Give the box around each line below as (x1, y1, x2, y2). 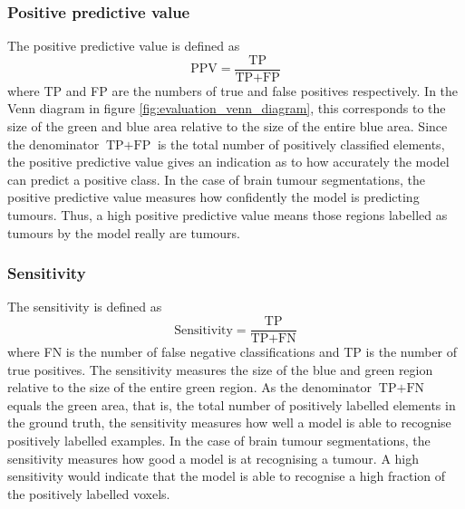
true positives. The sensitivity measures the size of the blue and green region (7, 360, 433, 379)
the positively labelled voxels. (7, 484, 170, 503)
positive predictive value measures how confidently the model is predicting (7, 187, 420, 206)
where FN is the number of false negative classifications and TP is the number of (7, 342, 458, 361)
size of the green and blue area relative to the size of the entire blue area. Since (7, 117, 448, 136)
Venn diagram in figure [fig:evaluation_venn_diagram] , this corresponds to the (7, 99, 446, 118)
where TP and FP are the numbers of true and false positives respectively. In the (7, 81, 459, 100)
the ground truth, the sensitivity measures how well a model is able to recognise (7, 413, 451, 432)
